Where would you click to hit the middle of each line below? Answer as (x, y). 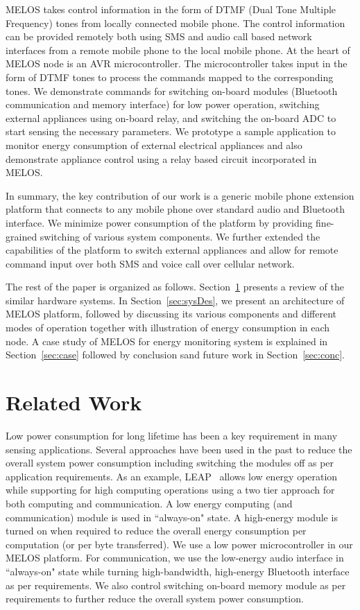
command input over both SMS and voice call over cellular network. (150, 263)
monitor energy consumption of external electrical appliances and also (154, 145)
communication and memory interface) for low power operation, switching (163, 104)
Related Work (74, 402)
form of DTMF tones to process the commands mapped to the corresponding (170, 77)
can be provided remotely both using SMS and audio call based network (159, 36)
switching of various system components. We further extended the (180, 236)
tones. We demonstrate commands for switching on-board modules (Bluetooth (172, 90)
